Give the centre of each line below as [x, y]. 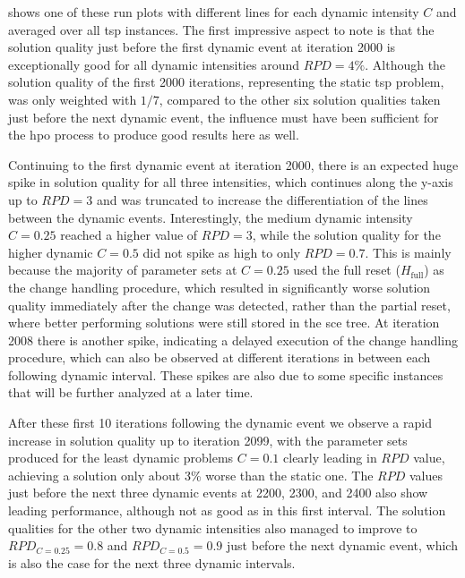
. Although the [405, 64]
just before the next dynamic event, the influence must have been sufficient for [224, 117]
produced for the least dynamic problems [121, 458]
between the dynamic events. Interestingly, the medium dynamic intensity [211, 217]
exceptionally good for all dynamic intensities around [154, 64]
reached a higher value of [129, 235]
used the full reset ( [347, 270]
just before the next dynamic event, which [342, 545]
